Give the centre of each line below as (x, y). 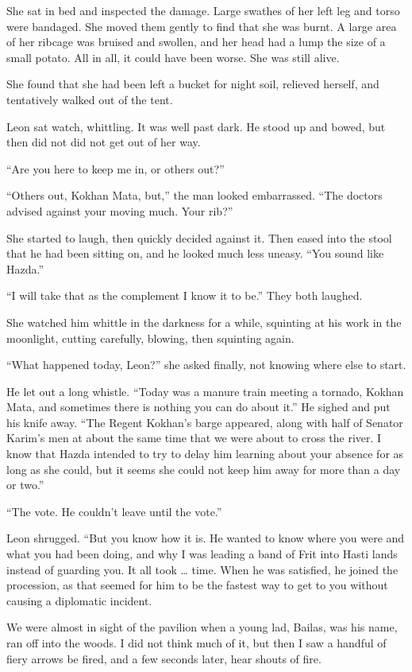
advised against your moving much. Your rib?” (120, 210)
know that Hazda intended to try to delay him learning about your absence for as (205, 454)
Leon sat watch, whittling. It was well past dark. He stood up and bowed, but (196, 126)
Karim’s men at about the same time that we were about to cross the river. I (194, 438)
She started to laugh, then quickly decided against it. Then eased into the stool (199, 237)
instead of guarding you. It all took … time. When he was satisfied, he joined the (202, 569)
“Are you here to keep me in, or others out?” (116, 168)
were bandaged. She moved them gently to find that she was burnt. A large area (202, 26)
